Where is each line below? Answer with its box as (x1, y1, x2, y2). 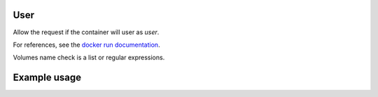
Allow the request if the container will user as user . (13, 28, 160, 36)
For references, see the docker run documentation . (13, 40, 160, 49)
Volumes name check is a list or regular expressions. (13, 53, 165, 62)
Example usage (13, 72, 82, 84)
